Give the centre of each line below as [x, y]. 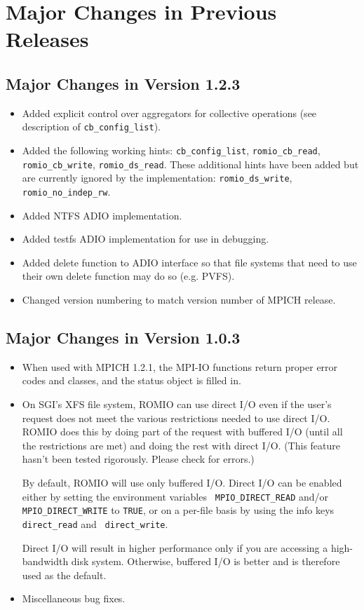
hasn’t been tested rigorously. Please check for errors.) [138, 459]
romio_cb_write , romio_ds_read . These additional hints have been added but [190, 164]
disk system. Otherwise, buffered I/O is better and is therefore [205, 561]
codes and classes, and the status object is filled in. [132, 380]
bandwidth [45, 561]
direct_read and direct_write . [95, 523]
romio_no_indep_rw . [66, 191]
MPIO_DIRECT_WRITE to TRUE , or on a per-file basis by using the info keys [178, 510]
